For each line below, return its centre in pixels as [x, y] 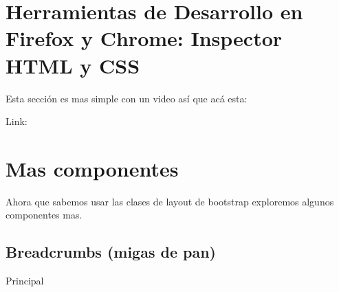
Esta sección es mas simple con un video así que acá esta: [127, 98]
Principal [25, 281]
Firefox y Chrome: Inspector [144, 38]
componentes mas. [44, 215]
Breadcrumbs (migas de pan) [111, 252]
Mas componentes [92, 168]
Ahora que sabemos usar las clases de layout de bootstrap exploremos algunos [170, 201]
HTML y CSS [73, 65]
